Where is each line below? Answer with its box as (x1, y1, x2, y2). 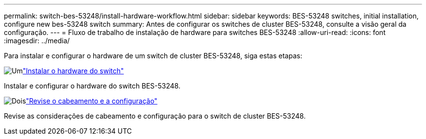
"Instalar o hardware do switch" (22, 67, 124, 75)
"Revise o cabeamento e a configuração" (26, 97, 158, 105)
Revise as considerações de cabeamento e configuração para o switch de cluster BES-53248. (4, 112, 306, 120)
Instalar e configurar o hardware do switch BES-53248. (4, 82, 180, 90)
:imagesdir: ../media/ (4, 36, 70, 45)
